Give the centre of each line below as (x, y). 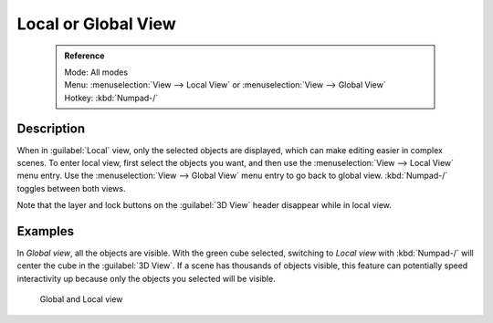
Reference (84, 56)
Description (51, 128)
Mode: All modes (96, 72)
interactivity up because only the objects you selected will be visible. (146, 278)
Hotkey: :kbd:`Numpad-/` (111, 98)
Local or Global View (97, 24)
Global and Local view (81, 299)
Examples (46, 231)
